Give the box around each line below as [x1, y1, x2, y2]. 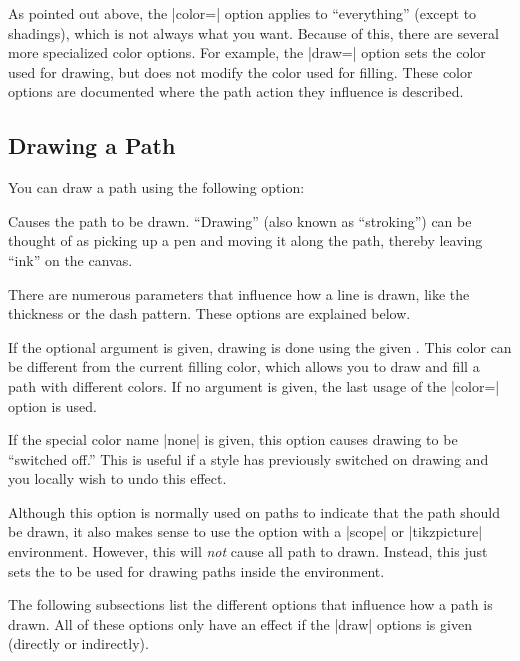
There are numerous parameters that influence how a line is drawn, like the [8, 283, 470, 304]
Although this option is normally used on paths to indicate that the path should [8, 501, 501, 522]
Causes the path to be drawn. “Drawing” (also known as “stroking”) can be [8, 210, 472, 231]
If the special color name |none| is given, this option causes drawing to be [8, 429, 458, 450]
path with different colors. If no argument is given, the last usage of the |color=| [8, 375, 500, 396]
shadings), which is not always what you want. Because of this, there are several [8, 22, 499, 43]
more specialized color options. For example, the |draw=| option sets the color [8, 42, 486, 63]
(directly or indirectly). [8, 633, 149, 654]
